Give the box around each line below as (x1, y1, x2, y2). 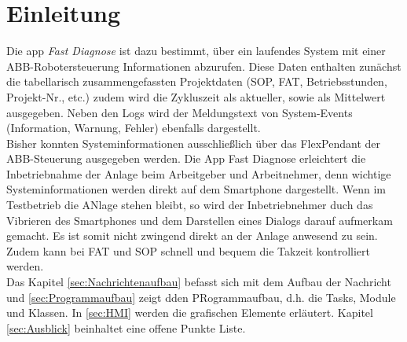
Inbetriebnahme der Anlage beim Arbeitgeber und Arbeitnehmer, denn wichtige (6, 165, 391, 182)
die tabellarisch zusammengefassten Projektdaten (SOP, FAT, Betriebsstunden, (6, 73, 387, 90)
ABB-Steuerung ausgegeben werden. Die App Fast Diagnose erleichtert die (6, 150, 366, 167)
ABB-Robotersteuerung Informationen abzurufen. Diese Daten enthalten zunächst (6, 57, 401, 74)
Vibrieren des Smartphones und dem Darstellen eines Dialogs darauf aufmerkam (6, 211, 393, 228)
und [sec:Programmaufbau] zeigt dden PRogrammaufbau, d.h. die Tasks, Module (6, 289, 396, 305)
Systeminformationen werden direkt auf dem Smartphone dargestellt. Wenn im (6, 181, 386, 197)
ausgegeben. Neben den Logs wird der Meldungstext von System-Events (6, 104, 353, 120)
